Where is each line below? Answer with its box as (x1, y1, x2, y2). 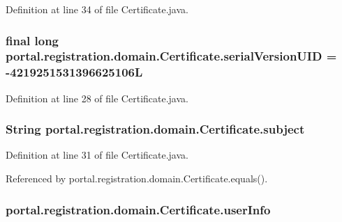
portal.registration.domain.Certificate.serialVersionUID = (6, 47, 337, 65)
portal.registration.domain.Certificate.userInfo (6, 200, 271, 218)
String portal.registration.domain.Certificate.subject (6, 120, 305, 138)
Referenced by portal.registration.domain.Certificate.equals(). (6, 171, 268, 186)
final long (6, 31, 59, 49)
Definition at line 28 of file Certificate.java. (6, 90, 188, 105)
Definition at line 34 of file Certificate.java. (6, 2, 188, 16)
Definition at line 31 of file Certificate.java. (6, 148, 188, 162)
